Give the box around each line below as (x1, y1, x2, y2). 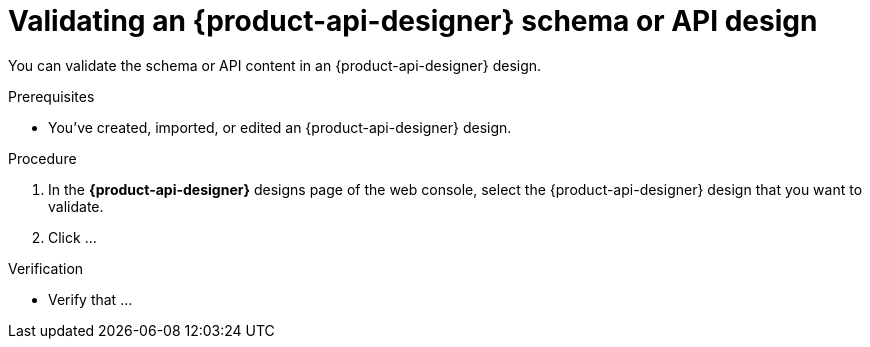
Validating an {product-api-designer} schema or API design (8, 4, 818, 38)
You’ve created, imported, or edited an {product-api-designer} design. (48, 118, 512, 136)
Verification (8, 259, 84, 277)
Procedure (8, 149, 77, 167)
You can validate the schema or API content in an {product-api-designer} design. (8, 56, 542, 74)
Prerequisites (8, 87, 95, 105)
